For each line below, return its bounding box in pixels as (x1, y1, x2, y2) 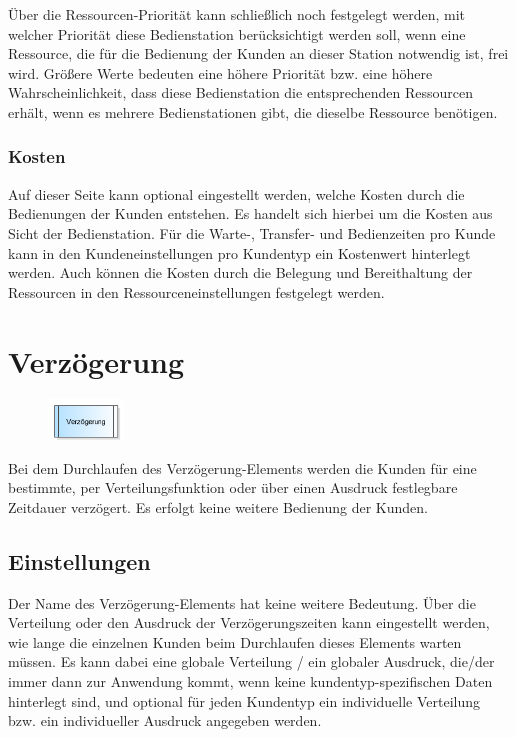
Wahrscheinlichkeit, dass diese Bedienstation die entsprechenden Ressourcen (8, 82, 474, 103)
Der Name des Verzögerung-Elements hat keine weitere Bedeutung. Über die (8, 592, 476, 613)
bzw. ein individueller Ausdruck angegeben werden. (8, 710, 322, 731)
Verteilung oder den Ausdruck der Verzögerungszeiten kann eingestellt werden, (8, 612, 490, 633)
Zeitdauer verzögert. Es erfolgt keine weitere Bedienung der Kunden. (8, 496, 428, 517)
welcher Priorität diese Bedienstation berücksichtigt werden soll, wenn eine (8, 23, 466, 44)
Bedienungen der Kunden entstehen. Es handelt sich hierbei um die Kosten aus (8, 203, 493, 224)
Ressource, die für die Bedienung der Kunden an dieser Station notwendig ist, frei (8, 43, 509, 64)
